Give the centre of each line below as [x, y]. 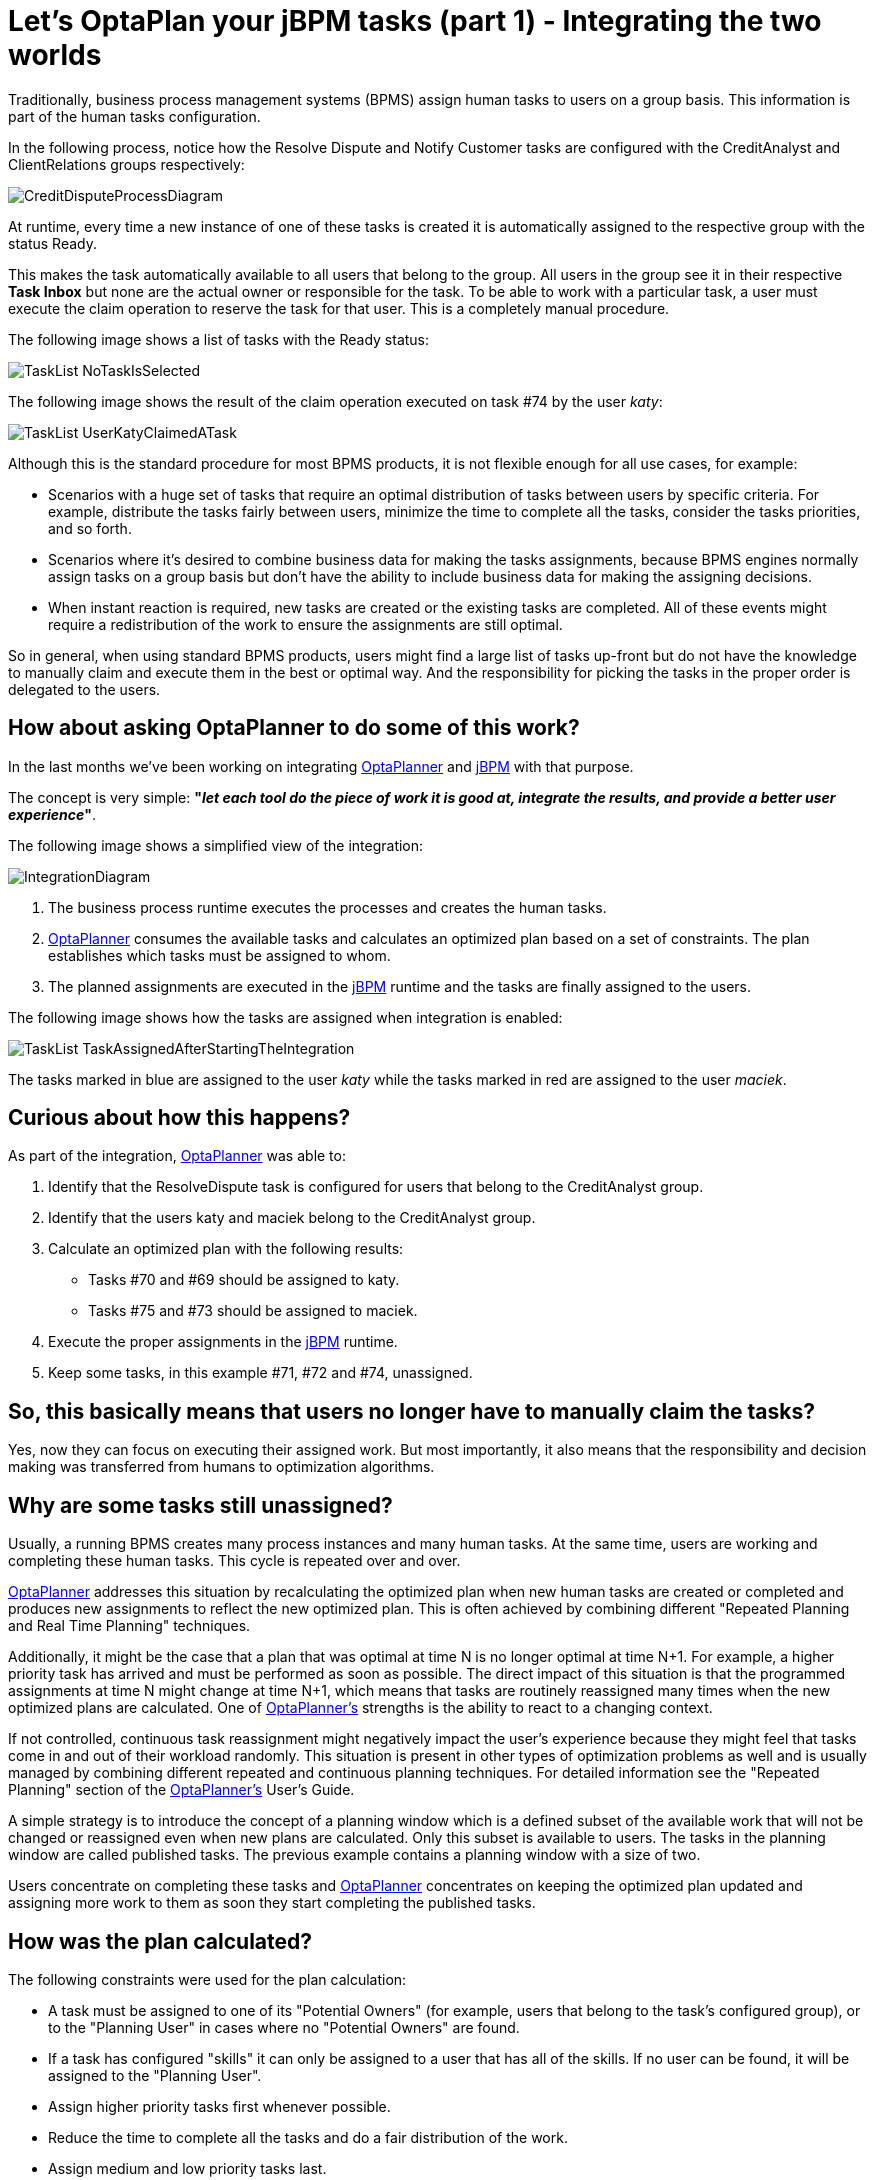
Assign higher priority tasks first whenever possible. [219, 2106]
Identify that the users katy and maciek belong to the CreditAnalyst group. [292, 1218]
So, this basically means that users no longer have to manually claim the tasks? [411, 1411]
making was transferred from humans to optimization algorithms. [221, 1467]
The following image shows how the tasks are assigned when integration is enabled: [285, 1017]
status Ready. [52, 243]
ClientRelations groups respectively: [126, 164]
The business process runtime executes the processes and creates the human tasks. [327, 907]
